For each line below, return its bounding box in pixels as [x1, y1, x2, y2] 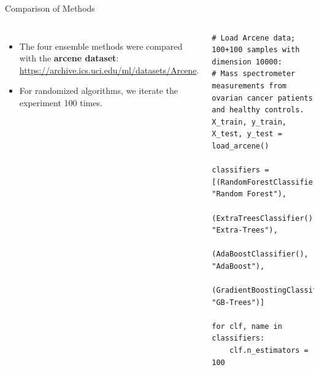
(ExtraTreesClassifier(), [212, 214, 318, 223]
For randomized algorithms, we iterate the [19, 84, 179, 97]
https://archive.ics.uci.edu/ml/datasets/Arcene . [19, 63, 199, 76]
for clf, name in [212, 322, 282, 331]
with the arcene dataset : [19, 52, 119, 64]
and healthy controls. [212, 106, 304, 115]
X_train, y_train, [212, 117, 286, 126]
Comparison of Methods [5, 2, 95, 14]
